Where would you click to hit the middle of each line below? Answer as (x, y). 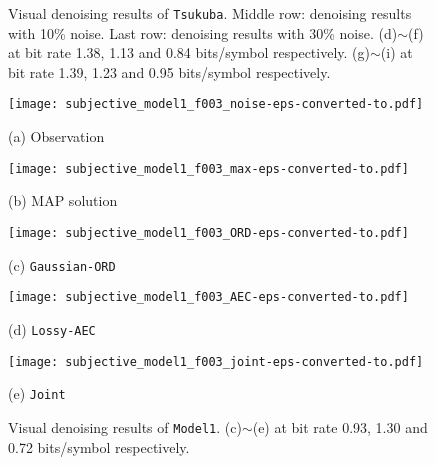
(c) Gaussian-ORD (62, 264)
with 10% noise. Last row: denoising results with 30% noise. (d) (203, 32)
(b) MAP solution (63, 200)
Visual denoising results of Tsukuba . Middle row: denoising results (210, 13)
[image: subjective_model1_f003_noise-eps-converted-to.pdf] (216, 104)
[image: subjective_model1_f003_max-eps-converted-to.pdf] (208, 168)
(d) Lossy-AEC (52, 328)
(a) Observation (56, 136)
